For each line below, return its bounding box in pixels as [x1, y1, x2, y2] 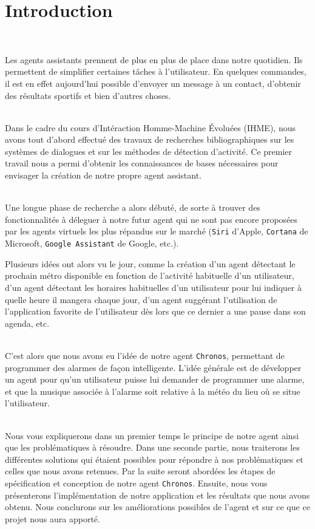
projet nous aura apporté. [5, 512, 100, 525]
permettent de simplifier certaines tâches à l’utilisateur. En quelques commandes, [5, 65, 307, 78]
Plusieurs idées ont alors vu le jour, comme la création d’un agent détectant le [5, 257, 296, 270]
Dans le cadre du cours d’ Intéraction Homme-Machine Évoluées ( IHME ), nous [5, 121, 296, 134]
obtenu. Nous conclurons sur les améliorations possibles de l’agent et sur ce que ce [5, 500, 310, 513]
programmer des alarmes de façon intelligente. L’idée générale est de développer [5, 361, 302, 374]
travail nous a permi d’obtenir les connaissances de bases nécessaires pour [5, 157, 279, 169]
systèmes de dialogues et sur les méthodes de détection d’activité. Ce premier [5, 145, 293, 157]
